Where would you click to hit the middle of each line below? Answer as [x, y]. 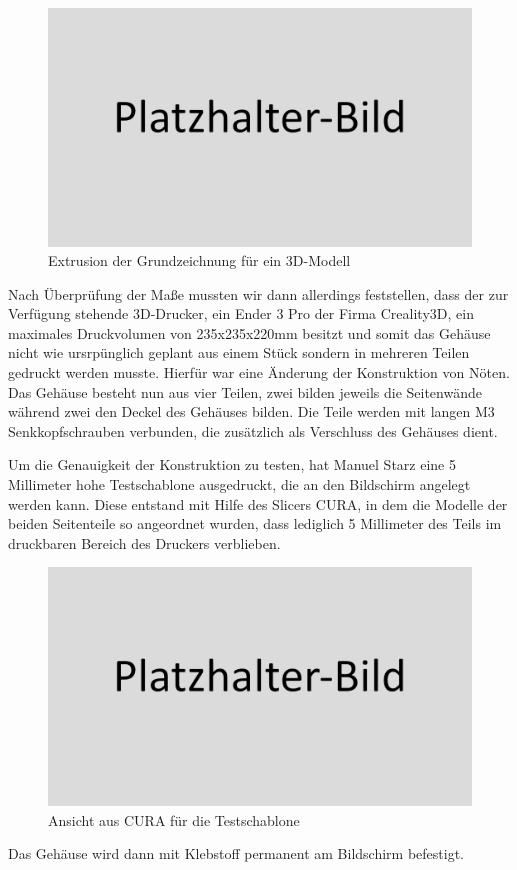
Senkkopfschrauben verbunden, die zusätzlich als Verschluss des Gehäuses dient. [253, 430]
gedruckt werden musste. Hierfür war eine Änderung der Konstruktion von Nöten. [259, 372]
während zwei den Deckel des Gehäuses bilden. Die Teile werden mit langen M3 [251, 411]
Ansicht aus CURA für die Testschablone [174, 819]
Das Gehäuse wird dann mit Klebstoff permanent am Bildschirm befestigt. [236, 853]
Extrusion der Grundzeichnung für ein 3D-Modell [199, 260]
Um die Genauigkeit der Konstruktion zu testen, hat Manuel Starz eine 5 [232, 464]
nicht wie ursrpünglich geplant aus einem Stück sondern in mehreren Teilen [239, 352]
